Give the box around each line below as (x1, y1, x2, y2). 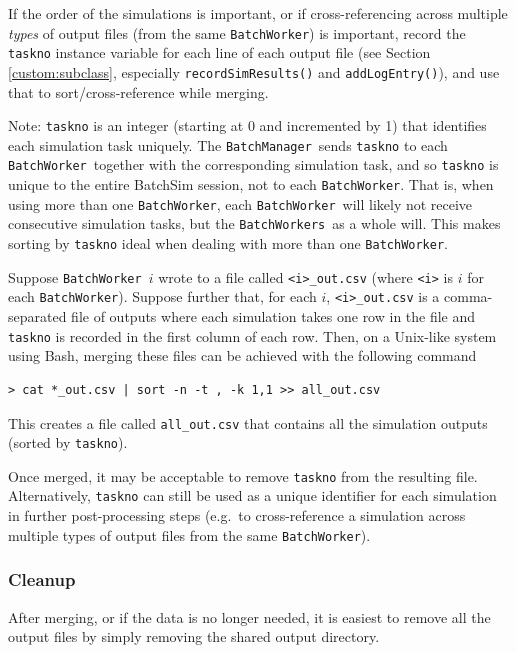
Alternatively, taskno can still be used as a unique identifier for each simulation (8, 485, 497, 506)
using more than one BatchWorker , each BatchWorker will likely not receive (8, 193, 473, 214)
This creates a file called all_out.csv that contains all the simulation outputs (8, 412, 488, 433)
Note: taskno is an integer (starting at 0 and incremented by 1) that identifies (8, 115, 487, 136)
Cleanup (8, 567, 76, 592)
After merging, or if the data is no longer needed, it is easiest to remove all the (8, 606, 491, 627)
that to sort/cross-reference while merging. (8, 81, 269, 102)
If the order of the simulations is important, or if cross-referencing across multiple (8, 3, 508, 23)
